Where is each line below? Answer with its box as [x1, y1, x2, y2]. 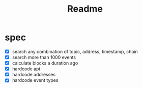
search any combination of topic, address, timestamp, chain [12, 48, 138, 54]
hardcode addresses [12, 72, 56, 78]
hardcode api [12, 66, 40, 72]
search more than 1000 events [12, 54, 76, 60]
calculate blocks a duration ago [12, 60, 78, 66]
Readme [67, 3, 103, 15]
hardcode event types [12, 77, 59, 83]
